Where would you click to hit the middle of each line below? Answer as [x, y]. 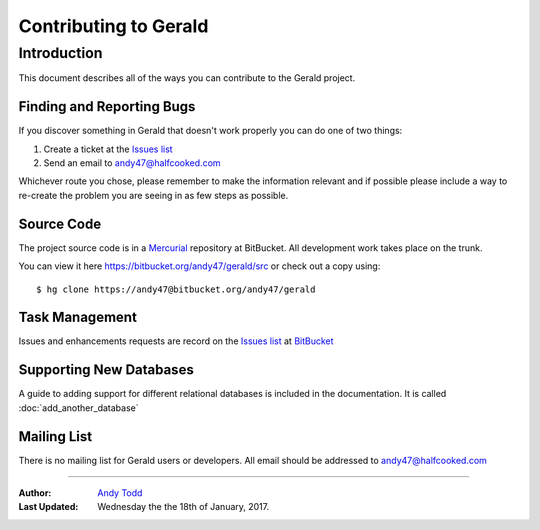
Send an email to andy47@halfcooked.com [132, 163]
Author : [35, 493]
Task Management [77, 317]
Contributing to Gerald [113, 26]
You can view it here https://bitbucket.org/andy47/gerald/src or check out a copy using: [199, 266]
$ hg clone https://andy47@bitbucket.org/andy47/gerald [176, 289]
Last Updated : [48, 507]
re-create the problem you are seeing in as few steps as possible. [153, 195]
